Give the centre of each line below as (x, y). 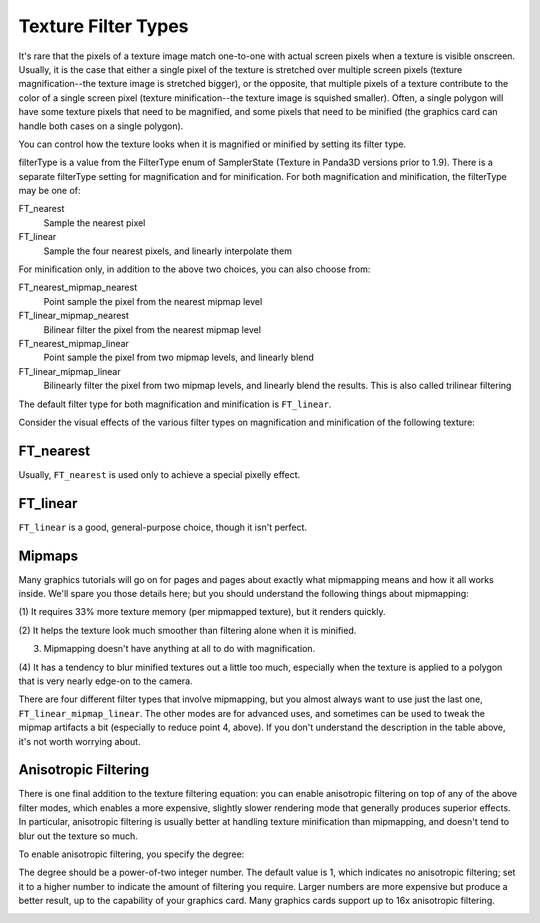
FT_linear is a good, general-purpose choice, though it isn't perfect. (163, 527)
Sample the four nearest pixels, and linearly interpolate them (167, 251)
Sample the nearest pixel (94, 222)
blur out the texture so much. (78, 836)
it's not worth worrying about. (79, 741)
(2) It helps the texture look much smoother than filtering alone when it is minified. (187, 630)
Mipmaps (48, 555)
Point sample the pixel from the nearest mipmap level (153, 301)
